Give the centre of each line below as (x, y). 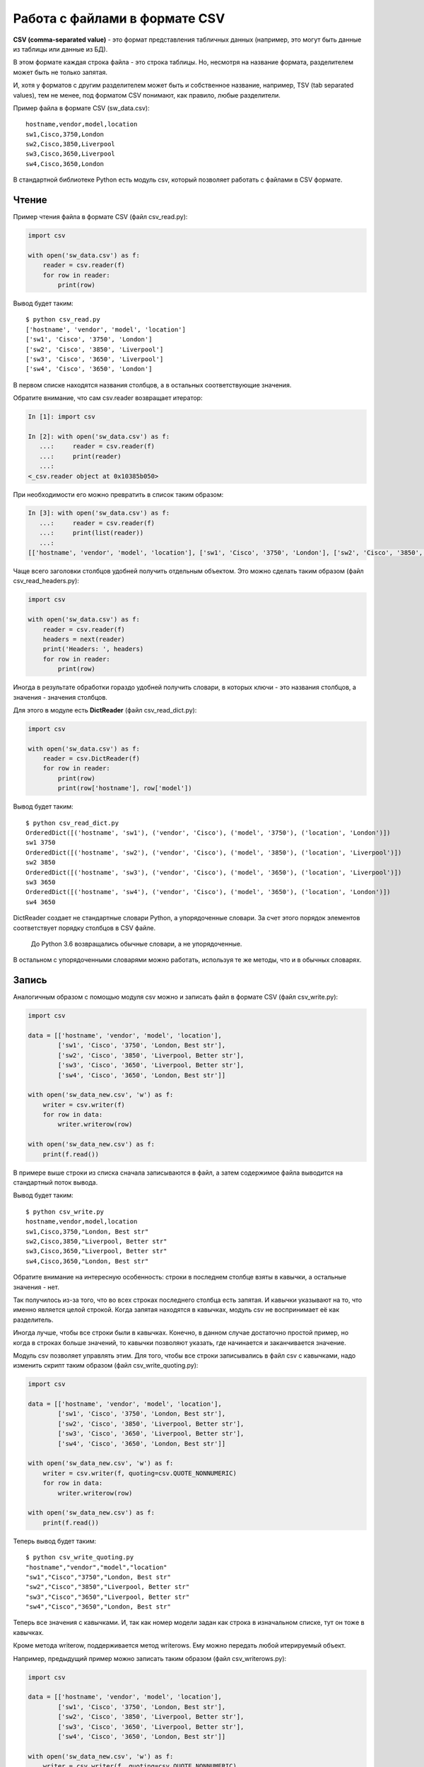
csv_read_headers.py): (46, 581)
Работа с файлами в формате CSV (119, 18)
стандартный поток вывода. (55, 1182)
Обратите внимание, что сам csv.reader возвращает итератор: (108, 398)
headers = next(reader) (84, 639)
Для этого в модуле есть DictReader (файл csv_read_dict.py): (105, 710)
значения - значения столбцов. (60, 697)
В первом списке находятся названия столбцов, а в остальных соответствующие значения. (152, 384)
